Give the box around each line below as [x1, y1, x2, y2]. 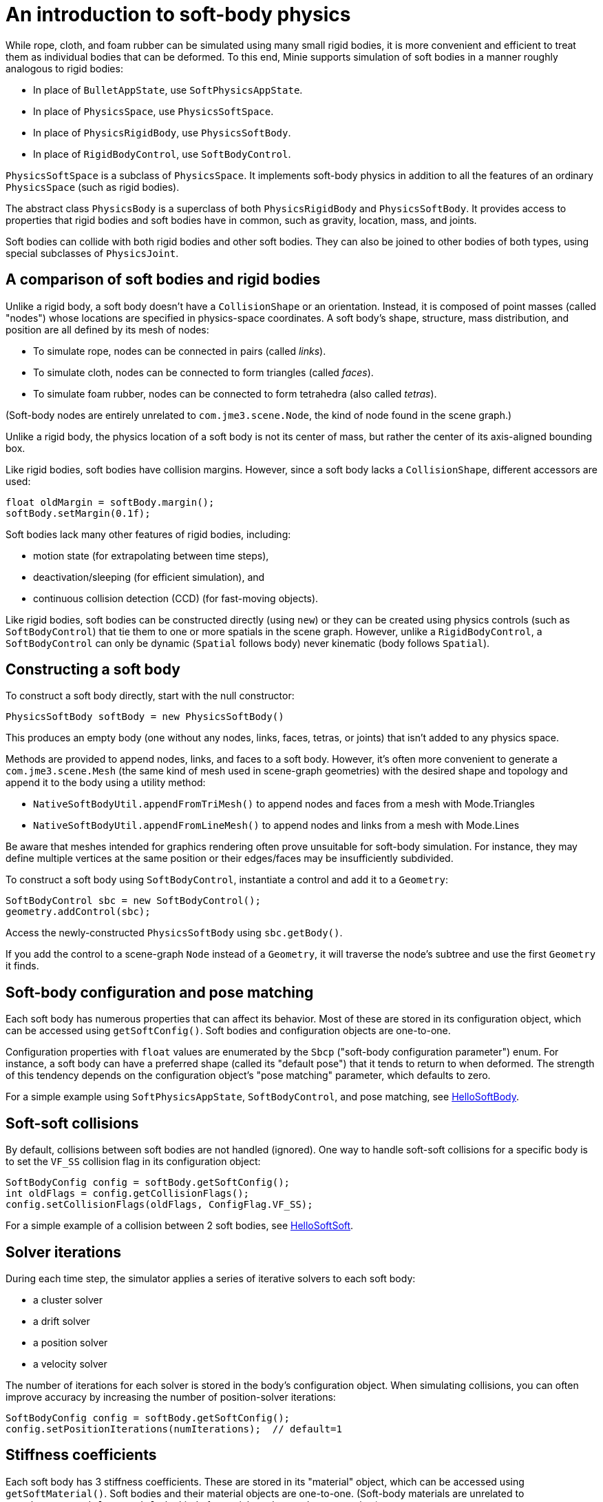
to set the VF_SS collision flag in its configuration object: [6, 1155, 261, 1168]
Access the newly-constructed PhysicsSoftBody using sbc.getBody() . [6, 927, 343, 939]
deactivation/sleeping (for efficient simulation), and [33, 570, 265, 583]
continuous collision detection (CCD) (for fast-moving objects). [33, 592, 319, 604]
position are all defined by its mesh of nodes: [6, 323, 209, 336]
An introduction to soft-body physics [6, 3, 351, 26]
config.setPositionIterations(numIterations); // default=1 [6, 1423, 342, 1434]
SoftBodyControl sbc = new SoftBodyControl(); [6, 895, 261, 907]
